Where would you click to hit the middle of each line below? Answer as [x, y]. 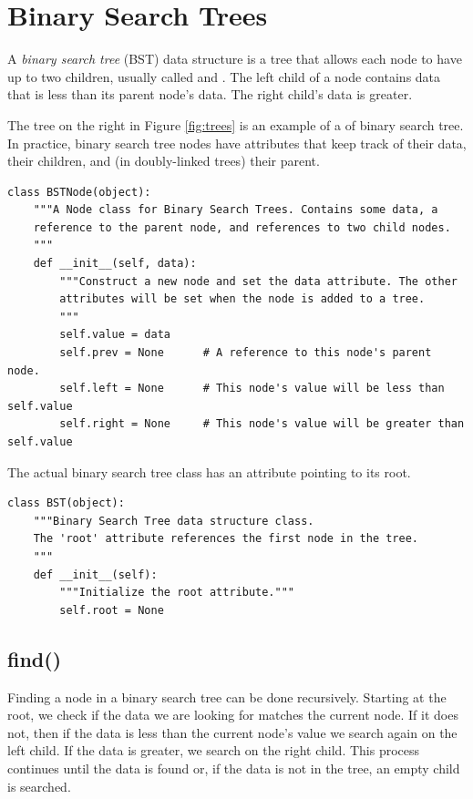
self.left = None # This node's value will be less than [252, 389]
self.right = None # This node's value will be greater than [262, 424]
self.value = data [115, 335]
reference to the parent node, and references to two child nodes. [242, 227]
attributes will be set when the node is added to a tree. [242, 299]
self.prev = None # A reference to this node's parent [246, 353]
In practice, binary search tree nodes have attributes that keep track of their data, [237, 143]
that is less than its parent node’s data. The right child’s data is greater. [210, 94]
